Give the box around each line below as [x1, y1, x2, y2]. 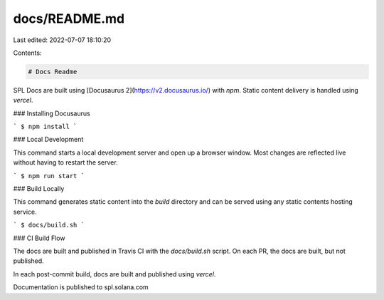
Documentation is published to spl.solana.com [13, 283, 149, 291]
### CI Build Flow [13, 234, 65, 242]
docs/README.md [13, 11, 125, 26]
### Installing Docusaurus [13, 109, 90, 118]
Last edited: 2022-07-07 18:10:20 [13, 36, 112, 44]
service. [13, 207, 37, 216]
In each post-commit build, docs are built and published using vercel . [13, 269, 216, 278]
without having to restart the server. [13, 158, 118, 167]
